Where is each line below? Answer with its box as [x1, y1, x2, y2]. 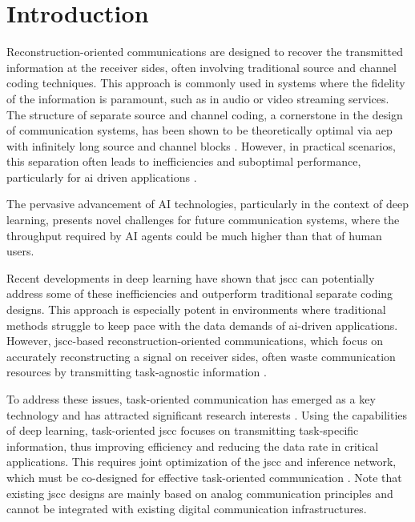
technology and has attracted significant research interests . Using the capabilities [6, 406, 408, 423]
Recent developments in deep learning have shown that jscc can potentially [6, 269, 375, 286]
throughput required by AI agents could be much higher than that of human [6, 227, 382, 243]
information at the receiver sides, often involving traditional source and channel [6, 58, 397, 75]
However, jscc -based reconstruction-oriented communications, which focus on [6, 332, 383, 349]
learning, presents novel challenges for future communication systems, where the [6, 211, 400, 228]
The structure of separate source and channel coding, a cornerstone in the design [6, 106, 403, 122]
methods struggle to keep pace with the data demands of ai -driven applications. [6, 316, 398, 333]
